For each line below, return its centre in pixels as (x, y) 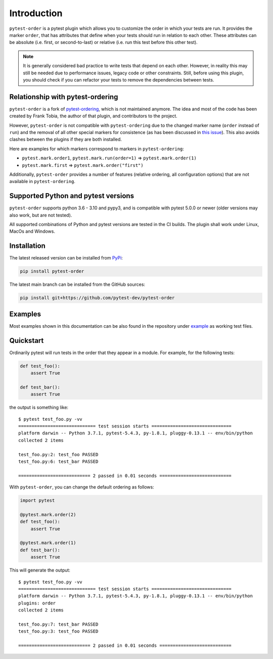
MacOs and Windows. (32, 231)
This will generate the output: (40, 570)
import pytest (37, 500)
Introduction (36, 13)
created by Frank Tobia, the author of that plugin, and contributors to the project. (94, 116)
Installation (27, 246)
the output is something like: (39, 408)
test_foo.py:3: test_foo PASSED (58, 631)
